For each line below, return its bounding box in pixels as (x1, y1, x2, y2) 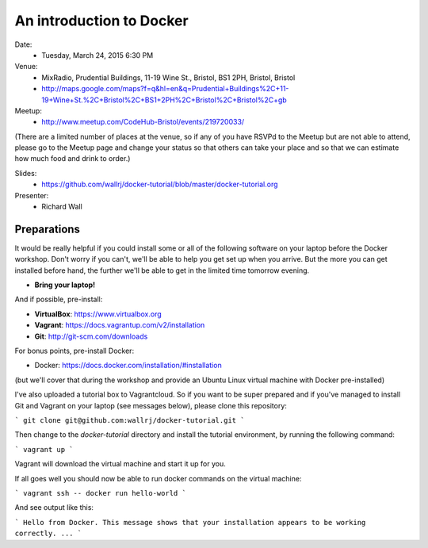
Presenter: (14, 190, 49, 200)
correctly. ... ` (14, 529, 82, 538)
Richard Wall (41, 202, 82, 212)
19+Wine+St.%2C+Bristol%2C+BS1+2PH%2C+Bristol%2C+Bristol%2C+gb (41, 95, 287, 105)
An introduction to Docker (14, 12, 189, 29)
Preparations (14, 222, 81, 236)
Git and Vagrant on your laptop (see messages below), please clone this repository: (14, 400, 287, 410)
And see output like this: (14, 503, 94, 512)
